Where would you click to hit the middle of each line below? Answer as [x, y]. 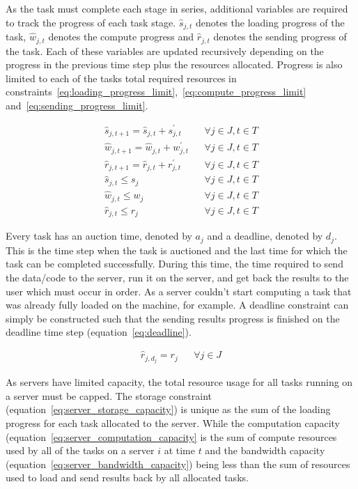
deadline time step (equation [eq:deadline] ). [99, 332]
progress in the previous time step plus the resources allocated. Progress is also [174, 64]
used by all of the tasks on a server [80, 450]
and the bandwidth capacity [265, 450]
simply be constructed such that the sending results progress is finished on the [173, 318]
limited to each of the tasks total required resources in [121, 78]
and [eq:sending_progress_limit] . [77, 105]
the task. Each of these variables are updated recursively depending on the [165, 51]
